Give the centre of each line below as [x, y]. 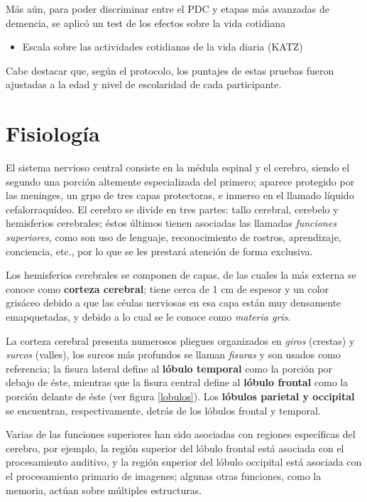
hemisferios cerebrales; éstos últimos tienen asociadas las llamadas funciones [171, 223]
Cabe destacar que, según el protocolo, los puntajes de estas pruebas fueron [170, 70]
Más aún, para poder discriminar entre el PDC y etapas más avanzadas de [168, 9]
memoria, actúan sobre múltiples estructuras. [104, 490]
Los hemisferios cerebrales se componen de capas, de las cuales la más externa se [181, 275]
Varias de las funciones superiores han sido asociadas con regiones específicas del [181, 434]
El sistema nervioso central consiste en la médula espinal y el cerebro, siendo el [178, 167]
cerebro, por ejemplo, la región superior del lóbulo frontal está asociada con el [175, 448]
